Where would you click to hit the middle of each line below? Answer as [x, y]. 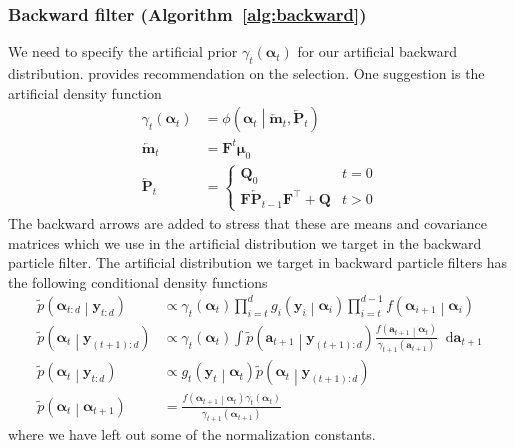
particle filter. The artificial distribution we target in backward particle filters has [258, 262]
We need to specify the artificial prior [123, 51]
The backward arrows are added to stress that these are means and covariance [247, 222]
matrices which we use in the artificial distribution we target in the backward [245, 242]
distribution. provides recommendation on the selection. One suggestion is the [246, 73]
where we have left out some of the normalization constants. [192, 433]
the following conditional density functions [138, 281]
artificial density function [85, 92]
